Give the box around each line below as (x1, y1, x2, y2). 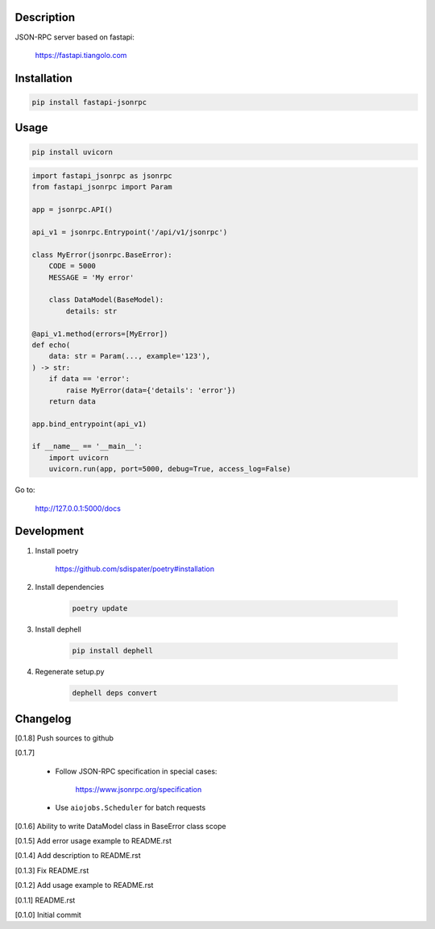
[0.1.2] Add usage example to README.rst (14, 881, 154, 890)
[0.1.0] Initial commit (14, 910, 82, 920)
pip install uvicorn (31, 147, 113, 156)
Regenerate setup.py (35, 667, 105, 677)
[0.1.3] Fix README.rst (14, 865, 89, 875)
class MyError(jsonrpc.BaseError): (31, 250, 172, 259)
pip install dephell (72, 646, 153, 656)
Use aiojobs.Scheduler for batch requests (55, 803, 206, 813)
